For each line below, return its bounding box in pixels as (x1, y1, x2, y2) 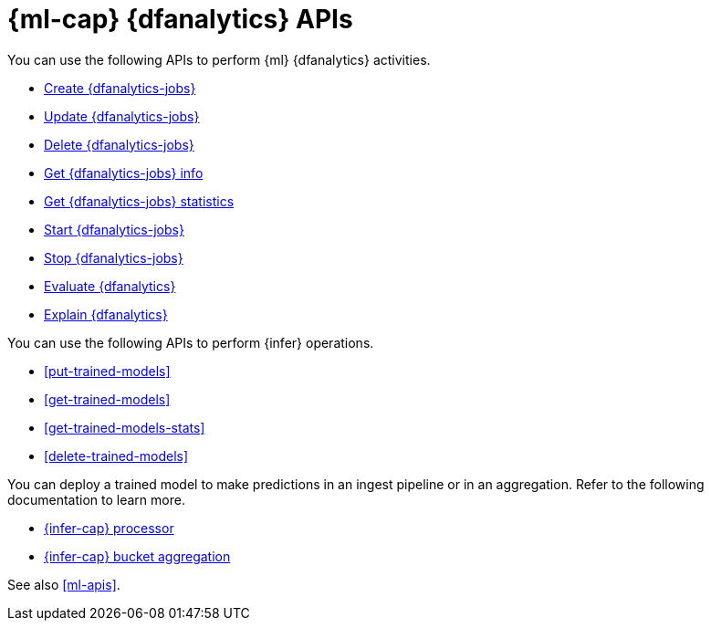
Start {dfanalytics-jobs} (44, 221, 184, 237)
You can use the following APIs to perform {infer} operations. (7, 334, 374, 351)
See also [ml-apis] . (7, 576, 120, 592)
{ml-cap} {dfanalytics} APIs (7, 4, 353, 35)
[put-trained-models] (44, 362, 171, 379)
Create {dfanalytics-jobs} (44, 79, 196, 96)
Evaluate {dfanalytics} (44, 277, 176, 294)
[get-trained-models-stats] (44, 419, 205, 435)
